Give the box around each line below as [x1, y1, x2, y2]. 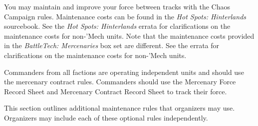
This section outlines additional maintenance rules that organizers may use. [4, 103, 235, 113]
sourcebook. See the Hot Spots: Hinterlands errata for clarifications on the [4, 21, 231, 31]
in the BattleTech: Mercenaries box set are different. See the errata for [4, 40, 220, 51]
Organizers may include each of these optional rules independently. [4, 112, 208, 123]
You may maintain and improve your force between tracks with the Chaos [4, 1, 230, 11]
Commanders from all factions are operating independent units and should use [4, 66, 244, 77]
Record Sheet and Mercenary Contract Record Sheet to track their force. [4, 86, 227, 96]
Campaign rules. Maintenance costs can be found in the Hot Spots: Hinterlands [4, 11, 247, 21]
